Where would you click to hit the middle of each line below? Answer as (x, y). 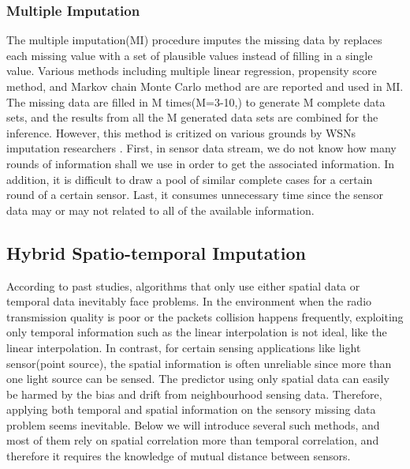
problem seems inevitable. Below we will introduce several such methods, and (193, 424)
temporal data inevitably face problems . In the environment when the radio (189, 301)
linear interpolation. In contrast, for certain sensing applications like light (184, 347)
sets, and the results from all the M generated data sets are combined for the (192, 117)
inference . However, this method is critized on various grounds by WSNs (181, 132)
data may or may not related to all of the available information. (160, 210)
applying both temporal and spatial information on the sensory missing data (191, 409)
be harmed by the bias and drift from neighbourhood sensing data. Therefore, (194, 394)
